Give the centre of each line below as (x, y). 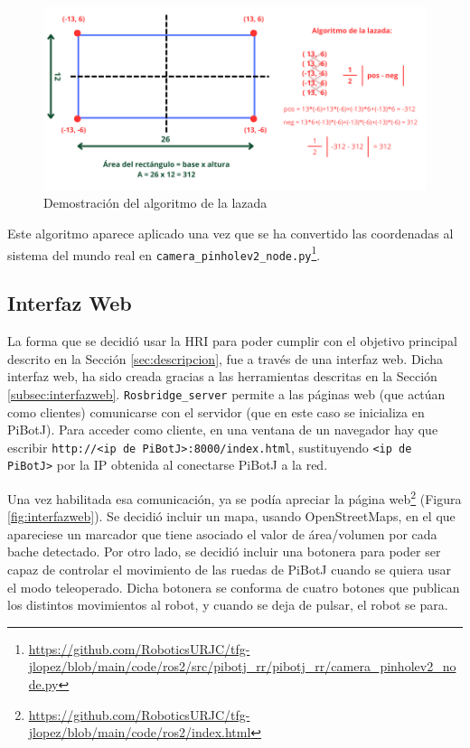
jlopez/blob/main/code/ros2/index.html (140, 732)
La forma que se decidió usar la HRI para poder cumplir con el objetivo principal (232, 341)
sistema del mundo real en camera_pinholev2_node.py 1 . (164, 253)
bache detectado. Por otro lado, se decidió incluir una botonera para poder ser (224, 552)
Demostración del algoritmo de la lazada (155, 203)
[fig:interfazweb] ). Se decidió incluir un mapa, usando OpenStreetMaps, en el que (231, 516)
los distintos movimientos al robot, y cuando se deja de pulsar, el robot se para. (228, 605)
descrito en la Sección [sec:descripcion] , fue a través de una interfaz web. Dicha (226, 358)
